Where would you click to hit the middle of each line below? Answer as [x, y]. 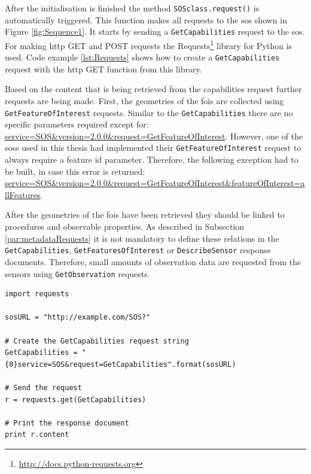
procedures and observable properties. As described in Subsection [125, 227]
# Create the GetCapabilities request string [97, 341]
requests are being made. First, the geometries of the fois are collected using [144, 101]
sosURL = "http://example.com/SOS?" [78, 317]
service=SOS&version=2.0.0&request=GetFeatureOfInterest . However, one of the [154, 136]
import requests [37, 294]
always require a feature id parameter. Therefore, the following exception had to [152, 159]
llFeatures [23, 194]
